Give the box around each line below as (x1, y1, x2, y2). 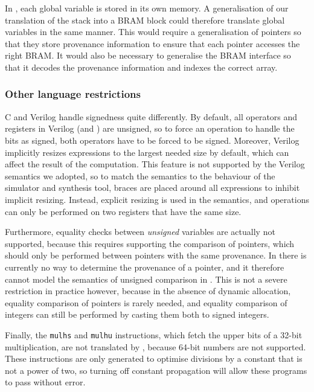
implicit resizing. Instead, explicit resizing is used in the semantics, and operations (5, 193, 309, 205)
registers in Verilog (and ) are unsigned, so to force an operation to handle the (5, 122, 295, 135)
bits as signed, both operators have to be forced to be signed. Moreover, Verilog (5, 133, 300, 146)
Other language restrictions (5, 86, 141, 101)
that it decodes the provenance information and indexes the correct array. (5, 60, 278, 73)
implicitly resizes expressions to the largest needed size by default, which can (5, 146, 289, 158)
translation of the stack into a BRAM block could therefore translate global (5, 13, 285, 26)
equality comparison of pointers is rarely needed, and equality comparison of (5, 296, 287, 309)
